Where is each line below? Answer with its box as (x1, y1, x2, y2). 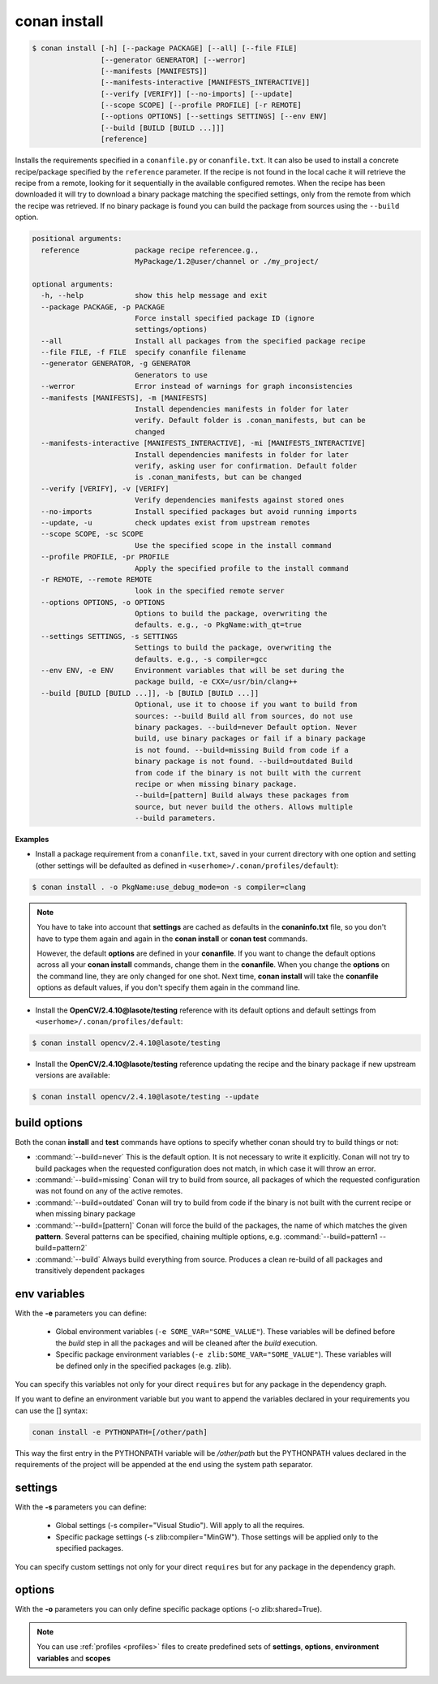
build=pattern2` (35, 1243, 88, 1253)
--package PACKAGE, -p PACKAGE (41, 302, 165, 312)
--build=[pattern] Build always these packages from (134, 791, 349, 800)
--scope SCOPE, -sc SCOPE (41, 529, 144, 539)
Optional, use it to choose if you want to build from (134, 700, 358, 710)
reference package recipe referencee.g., (41, 245, 260, 255)
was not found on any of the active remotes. (35, 1186, 183, 1196)
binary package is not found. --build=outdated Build (134, 757, 353, 766)
